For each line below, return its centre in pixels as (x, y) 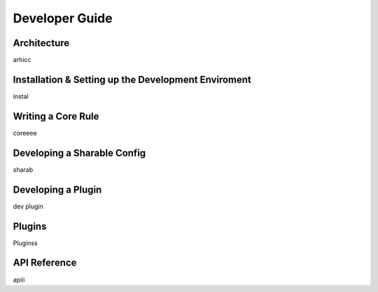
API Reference (45, 263)
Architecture (41, 43)
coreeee (25, 133)
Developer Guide (63, 18)
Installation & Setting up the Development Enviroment (132, 79)
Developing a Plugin (57, 190)
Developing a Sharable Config (79, 153)
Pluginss (25, 243)
